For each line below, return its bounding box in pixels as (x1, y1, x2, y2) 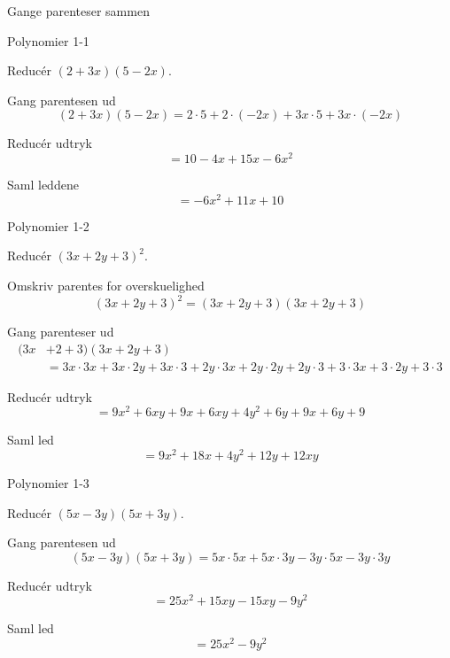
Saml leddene (7, 175, 79, 194)
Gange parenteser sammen (7, 2, 150, 19)
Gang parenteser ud (7, 322, 114, 340)
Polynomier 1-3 (7, 474, 89, 492)
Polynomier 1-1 (7, 31, 89, 50)
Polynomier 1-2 (7, 216, 89, 235)
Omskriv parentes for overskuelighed (7, 275, 205, 294)
